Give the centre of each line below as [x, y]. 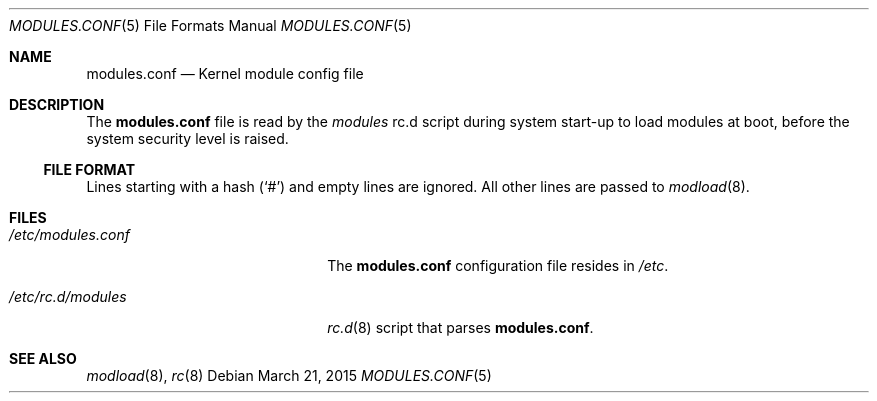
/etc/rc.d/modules [68, 296]
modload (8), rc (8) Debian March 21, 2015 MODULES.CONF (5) [289, 375]
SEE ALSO [43, 358]
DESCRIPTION [57, 104]
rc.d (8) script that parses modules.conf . [460, 327]
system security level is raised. [187, 138]
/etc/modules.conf [69, 234]
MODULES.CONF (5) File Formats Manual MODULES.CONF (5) [210, 25]
